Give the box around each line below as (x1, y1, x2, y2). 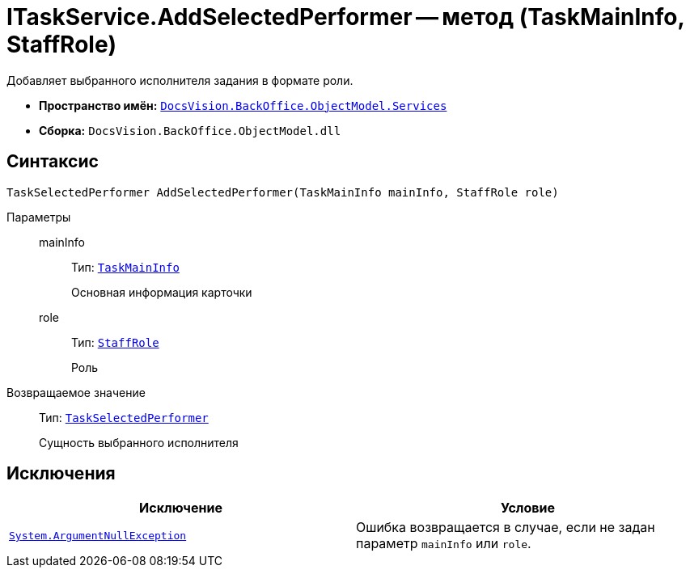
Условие (501, 500, 555, 517)
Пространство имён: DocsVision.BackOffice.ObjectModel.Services (39, 98, 447, 112)
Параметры (6, 209, 71, 224)
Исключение (139, 500, 222, 517)
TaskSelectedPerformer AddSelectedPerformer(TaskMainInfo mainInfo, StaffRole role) (6, 185, 559, 199)
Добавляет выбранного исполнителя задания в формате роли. (6, 73, 353, 87)
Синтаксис (6, 151, 99, 172)
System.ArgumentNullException (9, 529, 187, 542)
